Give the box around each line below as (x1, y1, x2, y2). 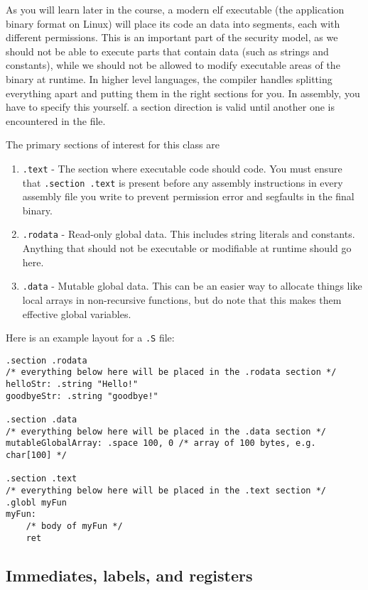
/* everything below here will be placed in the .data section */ (6, 426, 327, 437)
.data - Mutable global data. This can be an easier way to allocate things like (22, 278, 362, 293)
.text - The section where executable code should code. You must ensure (22, 160, 342, 175)
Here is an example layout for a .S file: (6, 330, 175, 345)
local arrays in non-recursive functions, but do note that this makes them (22, 292, 342, 307)
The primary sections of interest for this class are (6, 137, 220, 152)
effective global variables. (22, 306, 131, 321)
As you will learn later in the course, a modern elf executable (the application (6, 2, 345, 16)
